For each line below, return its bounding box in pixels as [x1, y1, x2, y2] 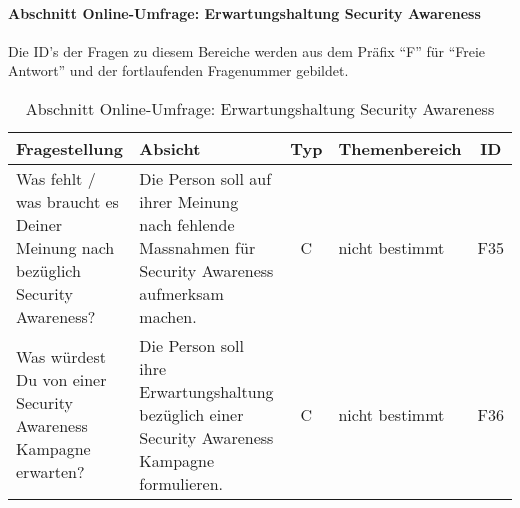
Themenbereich [338, 136, 462, 160]
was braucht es [16, 189, 119, 213]
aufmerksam [139, 281, 224, 305]
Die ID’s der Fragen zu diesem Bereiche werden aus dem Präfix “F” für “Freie [8, 40, 486, 61]
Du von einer [16, 368, 107, 392]
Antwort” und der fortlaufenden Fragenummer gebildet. [8, 60, 349, 81]
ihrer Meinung [139, 189, 239, 213]
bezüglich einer [139, 402, 244, 426]
